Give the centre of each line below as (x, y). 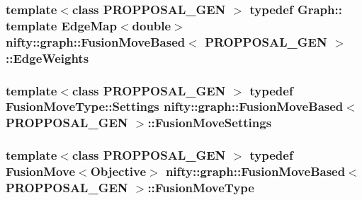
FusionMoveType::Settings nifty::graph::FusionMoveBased (175, 106)
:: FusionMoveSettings (210, 123)
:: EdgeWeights (47, 58)
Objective (118, 171)
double (152, 25)
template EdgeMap (61, 25)
